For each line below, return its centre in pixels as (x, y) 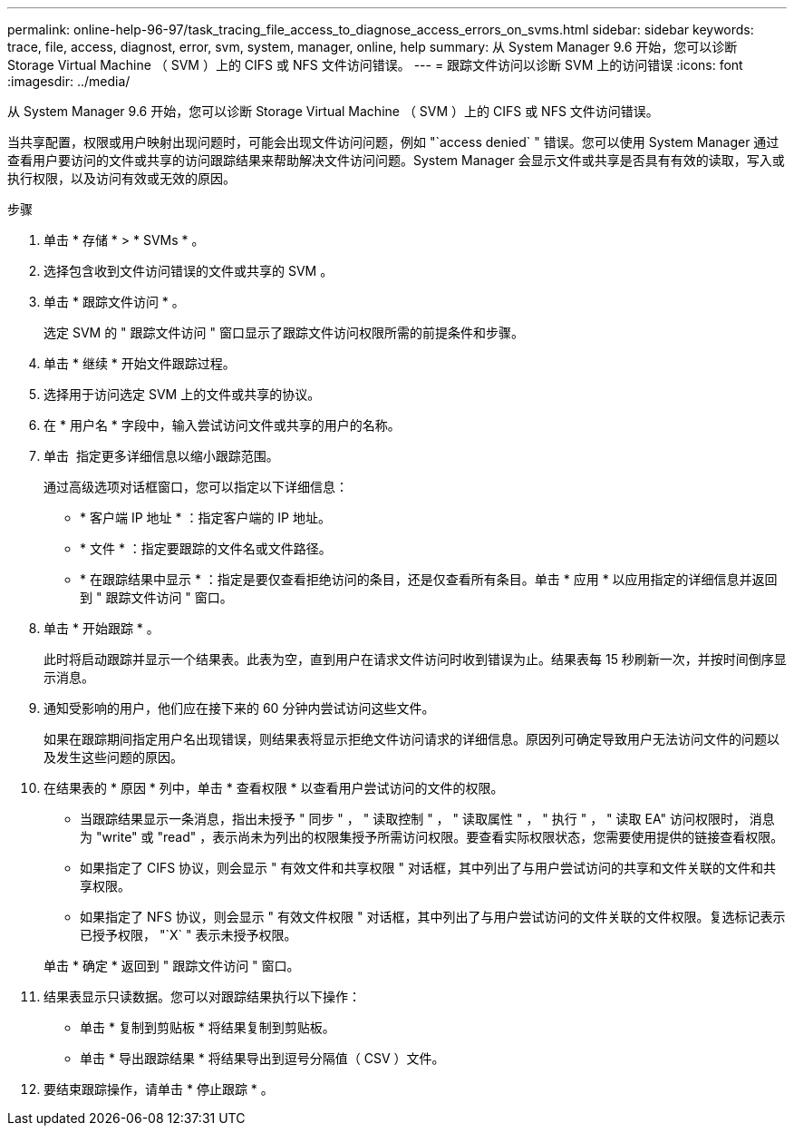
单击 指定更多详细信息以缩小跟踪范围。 (161, 456)
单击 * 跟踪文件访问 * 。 (114, 302)
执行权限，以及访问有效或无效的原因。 (121, 178)
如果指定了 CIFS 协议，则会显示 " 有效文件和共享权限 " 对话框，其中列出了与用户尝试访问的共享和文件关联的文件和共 (428, 868)
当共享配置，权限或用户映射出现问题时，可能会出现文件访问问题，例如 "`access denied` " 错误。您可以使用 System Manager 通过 (393, 142)
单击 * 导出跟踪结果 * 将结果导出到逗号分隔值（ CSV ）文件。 (262, 1058)
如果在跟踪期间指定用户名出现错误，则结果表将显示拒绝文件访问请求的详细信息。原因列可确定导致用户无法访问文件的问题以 (412, 739)
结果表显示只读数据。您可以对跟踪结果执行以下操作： (202, 996)
